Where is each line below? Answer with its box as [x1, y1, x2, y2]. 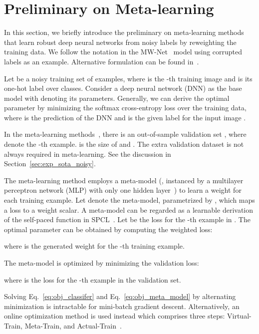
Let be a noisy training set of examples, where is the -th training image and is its [4, 73, 253, 83]
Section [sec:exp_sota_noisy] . [4, 158, 96, 169]
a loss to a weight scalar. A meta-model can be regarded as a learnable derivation [4, 204, 253, 215]
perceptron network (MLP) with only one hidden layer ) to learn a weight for [4, 185, 242, 195]
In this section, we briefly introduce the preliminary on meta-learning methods [4, 27, 244, 37]
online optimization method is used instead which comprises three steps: [4, 311, 225, 321]
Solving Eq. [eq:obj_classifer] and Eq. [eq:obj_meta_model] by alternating [4, 291, 236, 302]
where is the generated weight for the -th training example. [4, 241, 185, 251]
